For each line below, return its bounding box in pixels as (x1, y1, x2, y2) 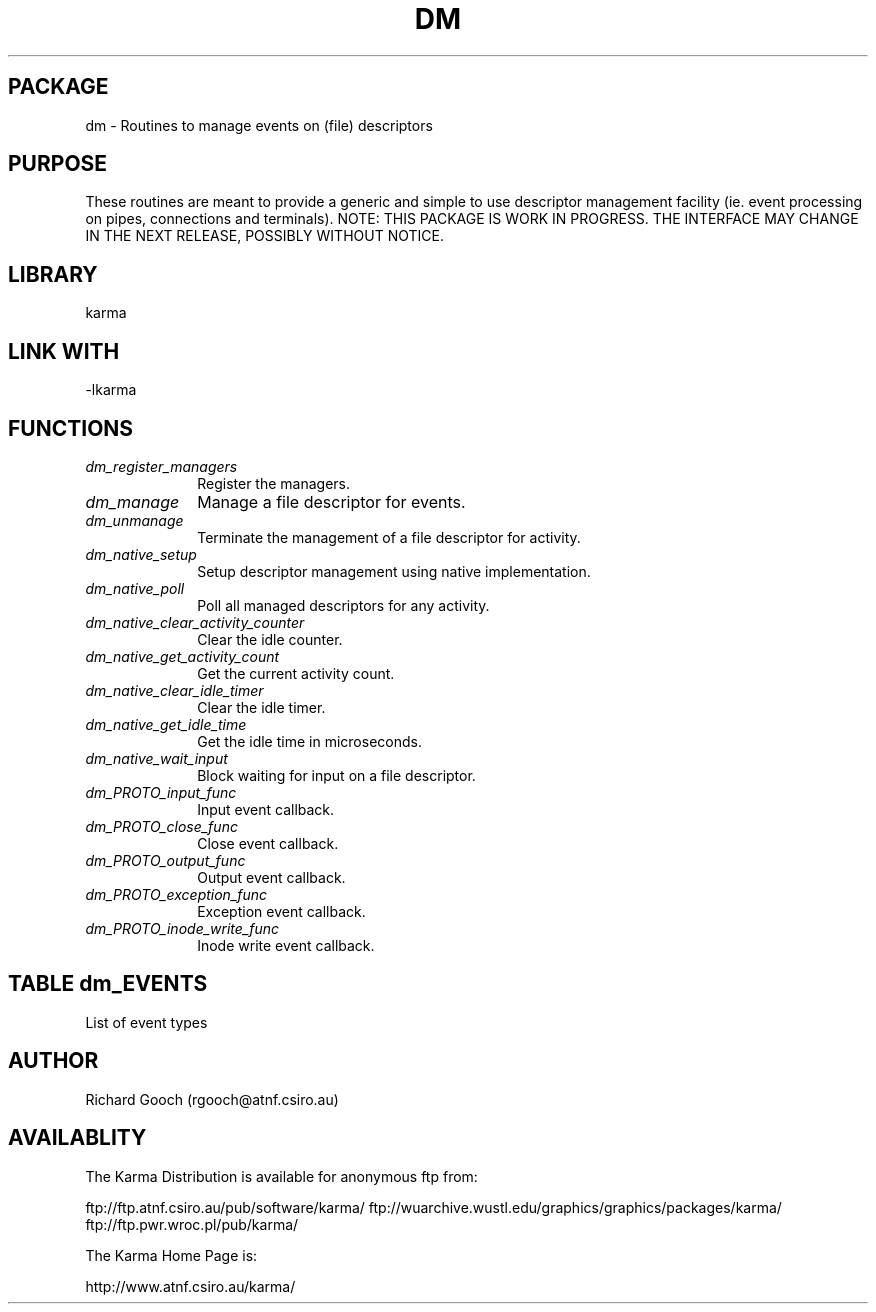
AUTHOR (8, 1048, 99, 1074)
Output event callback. (197, 868, 346, 886)
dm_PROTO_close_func (85, 817, 238, 835)
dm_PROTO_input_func (85, 783, 237, 801)
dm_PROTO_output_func (85, 851, 246, 869)
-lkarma (85, 381, 137, 399)
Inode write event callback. (197, 936, 375, 954)
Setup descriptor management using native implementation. (197, 562, 591, 580)
